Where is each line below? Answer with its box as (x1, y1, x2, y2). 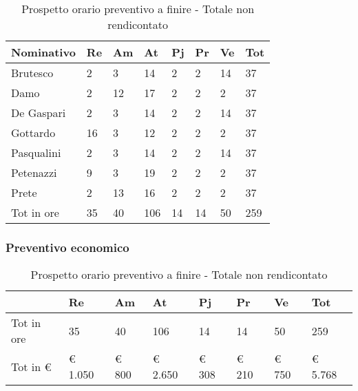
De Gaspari (11, 105, 66, 120)
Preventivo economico (6, 238, 129, 255)
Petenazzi (11, 165, 57, 180)
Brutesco (11, 65, 54, 81)
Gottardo (11, 125, 56, 140)
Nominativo (11, 44, 76, 60)
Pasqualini (11, 145, 61, 160)
